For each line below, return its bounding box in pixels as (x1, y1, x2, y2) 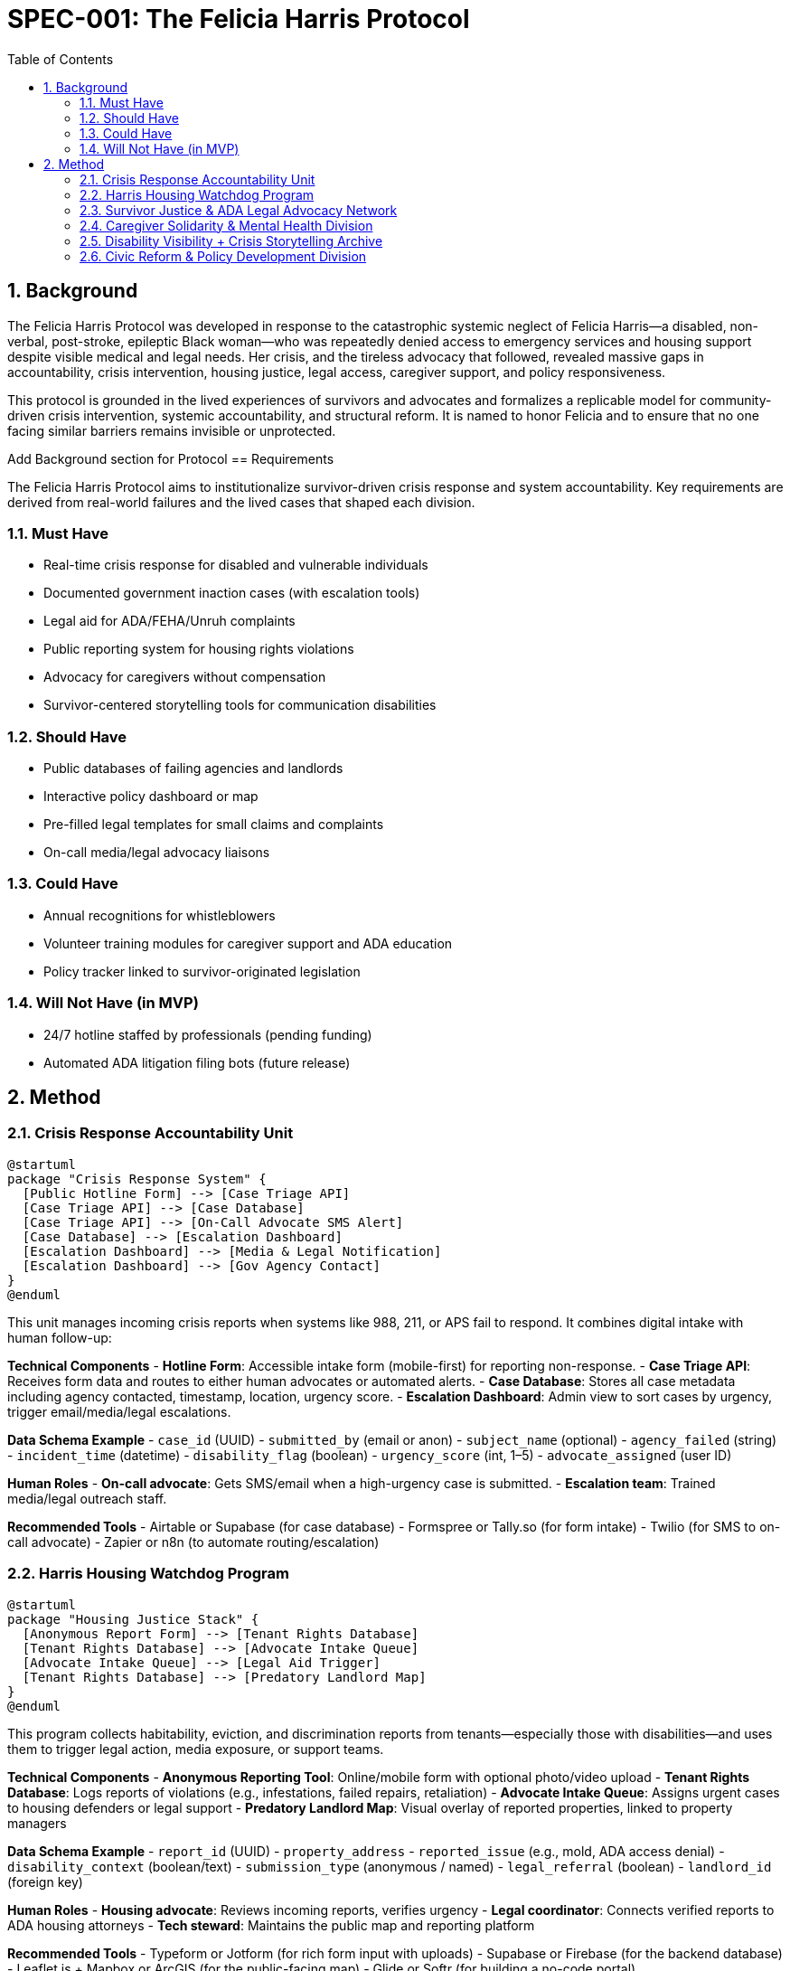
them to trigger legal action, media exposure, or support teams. (7, 1740, 384, 1757)
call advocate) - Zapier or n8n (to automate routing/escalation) (7, 1533, 380, 1550)
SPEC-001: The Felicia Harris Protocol (7, 4, 470, 34)
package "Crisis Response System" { (7, 1171, 267, 1186)
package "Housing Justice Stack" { (7, 1611, 259, 1627)
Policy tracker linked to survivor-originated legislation (43, 963, 361, 979)
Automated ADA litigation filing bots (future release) (43, 1054, 351, 1070)
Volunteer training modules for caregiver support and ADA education (43, 935, 453, 951)
